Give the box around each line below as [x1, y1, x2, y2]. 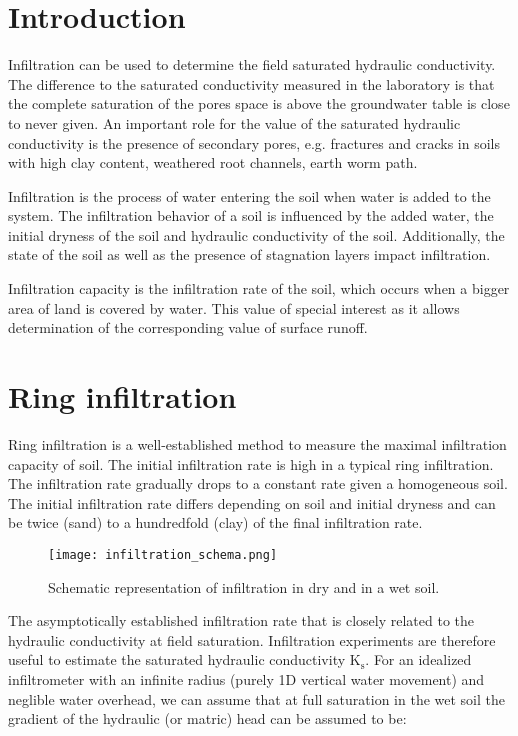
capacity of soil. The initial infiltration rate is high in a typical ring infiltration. [8, 453, 494, 474]
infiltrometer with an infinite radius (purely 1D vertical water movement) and [8, 668, 485, 689]
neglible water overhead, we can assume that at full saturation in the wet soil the [8, 688, 505, 709]
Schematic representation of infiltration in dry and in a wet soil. [48, 576, 440, 597]
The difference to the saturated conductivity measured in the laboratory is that [8, 73, 495, 94]
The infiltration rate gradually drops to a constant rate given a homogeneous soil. [8, 473, 508, 494]
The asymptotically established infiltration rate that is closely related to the [8, 610, 475, 631]
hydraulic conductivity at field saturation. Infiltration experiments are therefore [8, 629, 496, 650]
